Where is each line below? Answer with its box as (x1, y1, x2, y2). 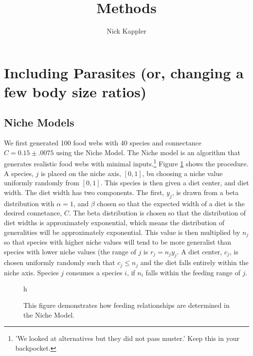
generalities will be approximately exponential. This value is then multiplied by (4, 227, 240, 237)
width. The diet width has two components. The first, (4, 187, 164, 197)
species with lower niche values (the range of (4, 246, 136, 256)
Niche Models (4, 115, 74, 130)
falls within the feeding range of (145, 267, 240, 277)
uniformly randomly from (4, 178, 79, 188)
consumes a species (66, 267, 123, 277)
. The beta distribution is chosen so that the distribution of (69, 208, 246, 218)
